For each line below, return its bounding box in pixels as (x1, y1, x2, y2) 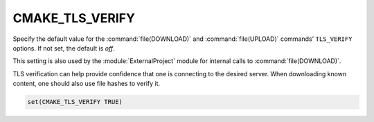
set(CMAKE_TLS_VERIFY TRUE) (27, 98, 123, 106)
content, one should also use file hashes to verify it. (12, 80, 161, 88)
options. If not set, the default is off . (12, 44, 116, 52)
